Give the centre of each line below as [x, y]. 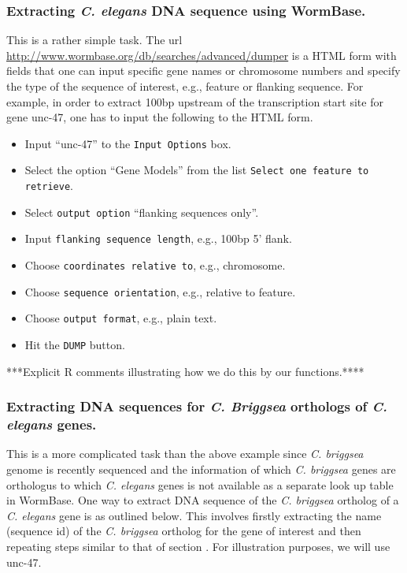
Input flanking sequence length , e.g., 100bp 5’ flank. [158, 238]
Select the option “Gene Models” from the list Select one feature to [197, 170]
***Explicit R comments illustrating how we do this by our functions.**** [185, 371]
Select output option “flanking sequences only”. [142, 212]
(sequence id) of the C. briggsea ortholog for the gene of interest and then [184, 531]
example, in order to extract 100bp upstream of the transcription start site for [195, 101]
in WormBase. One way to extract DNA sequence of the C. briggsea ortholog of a [203, 500]
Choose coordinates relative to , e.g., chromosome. [155, 265]
